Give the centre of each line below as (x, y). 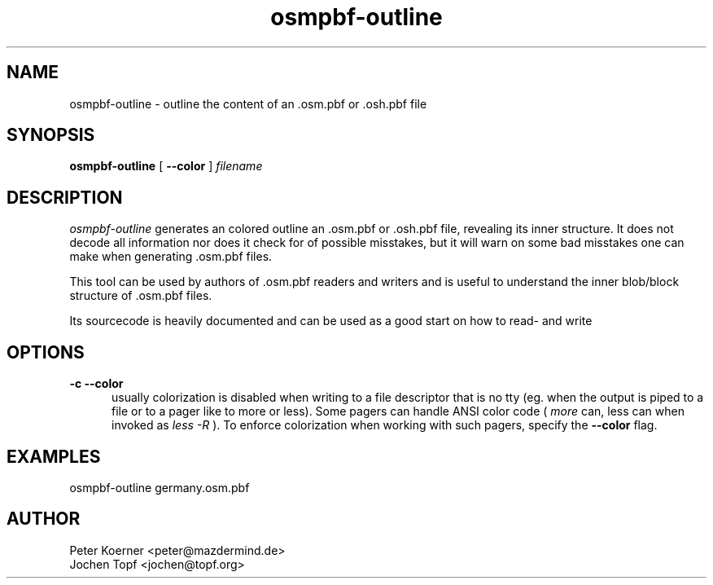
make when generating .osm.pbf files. (171, 257)
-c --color (96, 384)
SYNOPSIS (51, 135)
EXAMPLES (54, 456)
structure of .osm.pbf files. (141, 296)
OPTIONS (46, 352)
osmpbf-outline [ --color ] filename (166, 166)
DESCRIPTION (65, 197)
